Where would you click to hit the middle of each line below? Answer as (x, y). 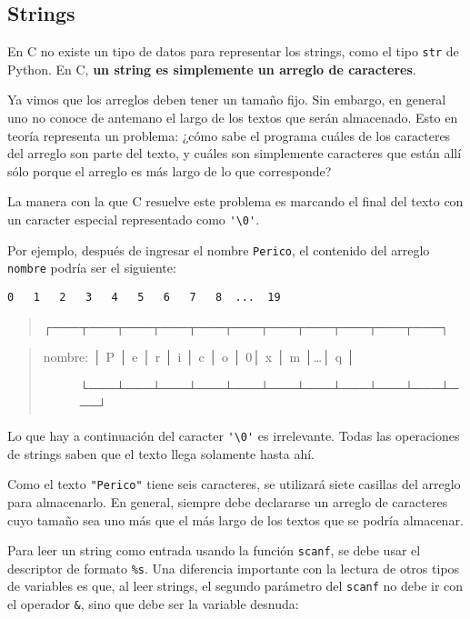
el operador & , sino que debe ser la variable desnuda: (153, 604)
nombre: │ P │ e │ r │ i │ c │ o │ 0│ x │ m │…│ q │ (199, 357)
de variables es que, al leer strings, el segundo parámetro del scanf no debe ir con (235, 586)
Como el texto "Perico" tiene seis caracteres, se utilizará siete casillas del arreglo (234, 484)
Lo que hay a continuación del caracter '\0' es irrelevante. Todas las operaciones (234, 436)
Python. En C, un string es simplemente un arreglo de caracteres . (212, 69)
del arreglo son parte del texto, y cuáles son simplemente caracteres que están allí (235, 153)
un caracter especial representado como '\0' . (134, 220)
